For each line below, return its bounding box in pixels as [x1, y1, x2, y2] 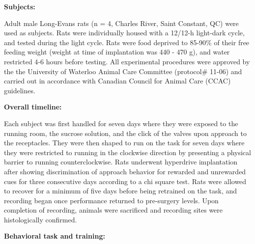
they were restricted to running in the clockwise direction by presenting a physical [4, 147, 251, 157]
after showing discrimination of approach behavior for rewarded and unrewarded [4, 166, 246, 176]
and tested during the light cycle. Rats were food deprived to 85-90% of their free [4, 37, 250, 47]
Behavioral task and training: [4, 231, 105, 241]
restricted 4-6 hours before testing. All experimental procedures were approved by [4, 56, 250, 66]
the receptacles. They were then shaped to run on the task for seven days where [4, 137, 245, 148]
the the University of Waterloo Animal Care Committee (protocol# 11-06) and [4, 66, 242, 76]
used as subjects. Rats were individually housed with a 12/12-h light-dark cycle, [4, 27, 245, 38]
